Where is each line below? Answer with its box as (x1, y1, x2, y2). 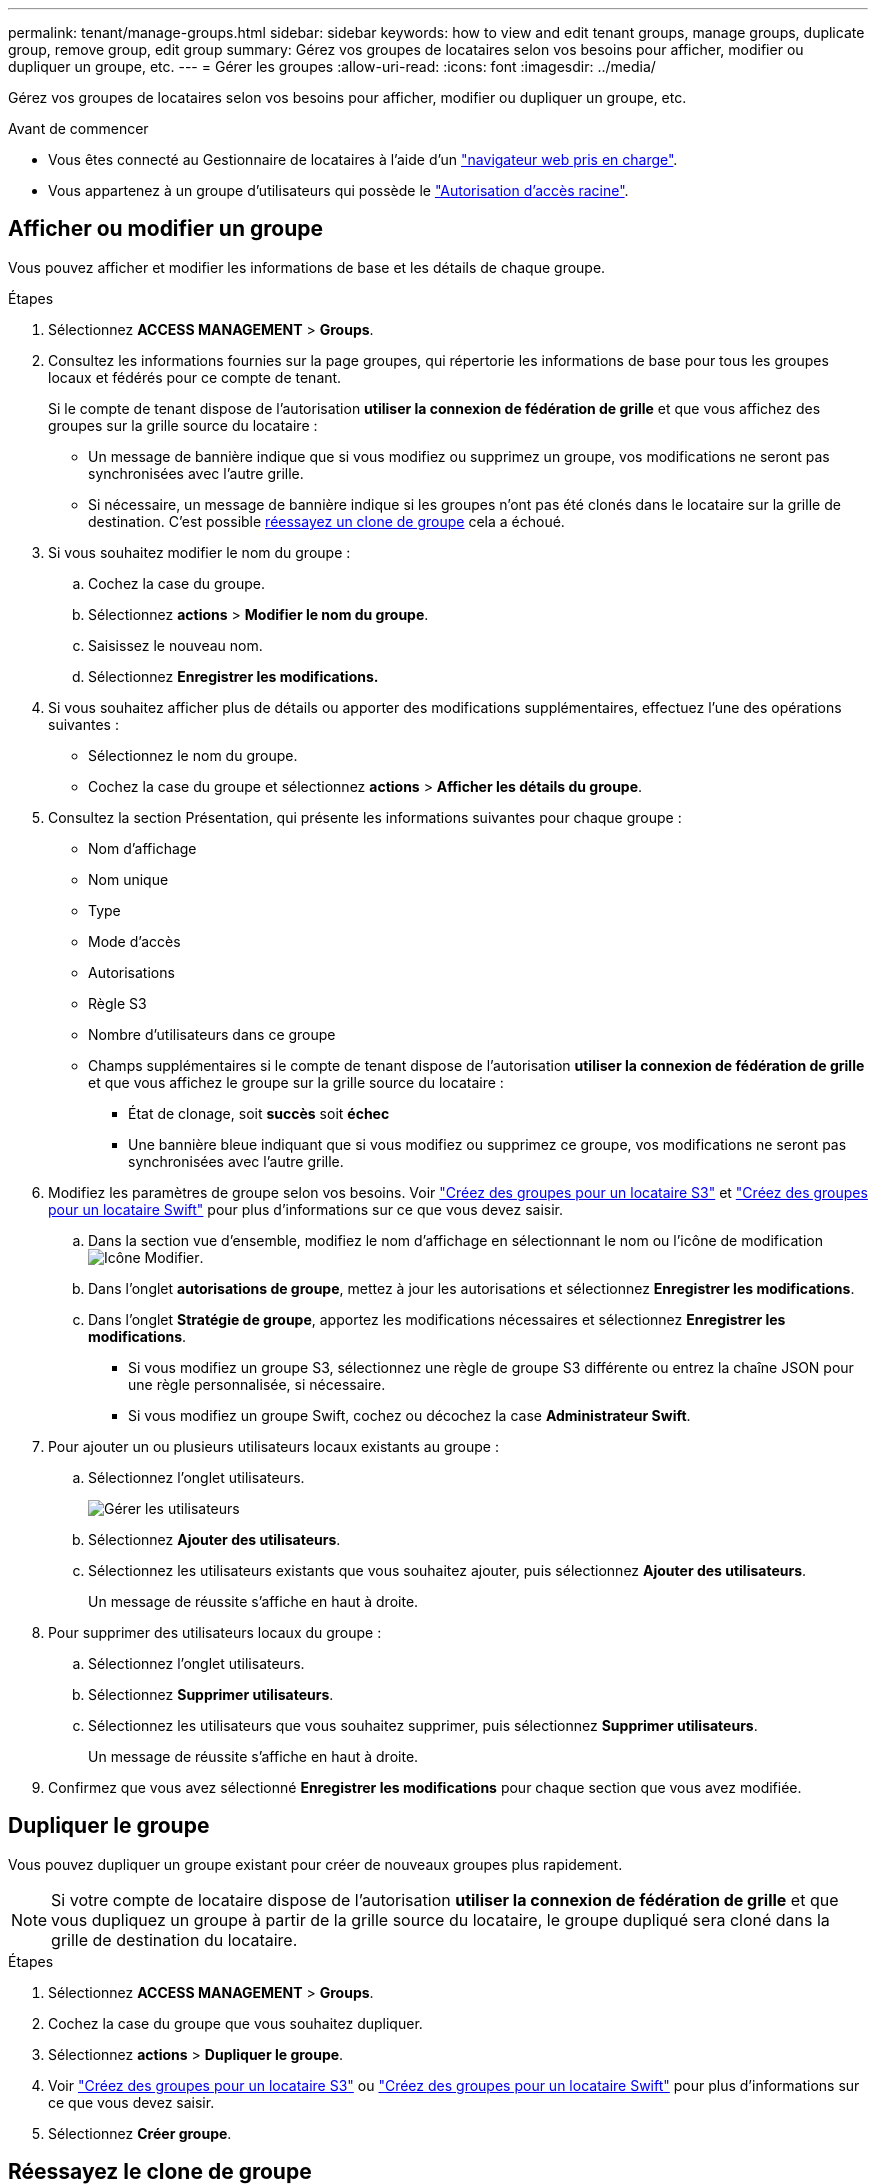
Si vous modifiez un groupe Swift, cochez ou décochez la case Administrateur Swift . (128, 1406, 691, 1424)
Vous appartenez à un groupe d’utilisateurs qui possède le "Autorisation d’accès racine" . (48, 182, 629, 199)
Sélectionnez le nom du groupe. (88, 746, 298, 764)
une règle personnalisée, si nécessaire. (128, 1375, 386, 1393)
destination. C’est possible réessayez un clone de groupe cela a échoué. (88, 512, 565, 530)
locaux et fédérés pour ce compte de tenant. (48, 368, 342, 386)
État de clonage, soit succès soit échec (128, 1104, 390, 1122)
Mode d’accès (88, 932, 181, 950)
